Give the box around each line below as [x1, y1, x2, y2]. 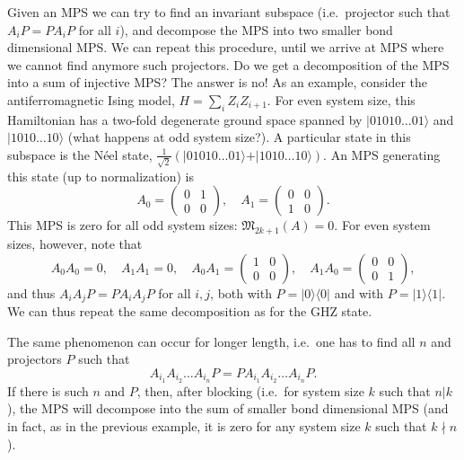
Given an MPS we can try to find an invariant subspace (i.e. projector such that [7, 3, 451, 21]
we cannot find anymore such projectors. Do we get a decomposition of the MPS [7, 55, 450, 74]
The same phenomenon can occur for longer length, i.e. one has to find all [7, 332, 416, 350]
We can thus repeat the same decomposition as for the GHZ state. [7, 302, 372, 321]
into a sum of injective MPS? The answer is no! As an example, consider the [7, 73, 428, 92]
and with [334, 283, 384, 302]
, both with [210, 283, 272, 302]
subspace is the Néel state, [7, 145, 153, 164]
